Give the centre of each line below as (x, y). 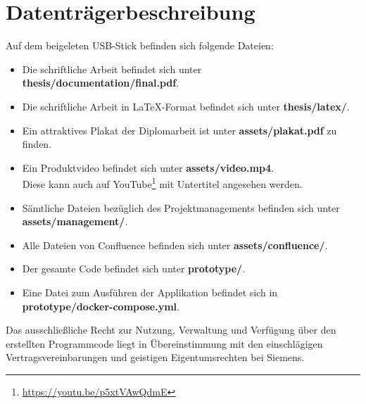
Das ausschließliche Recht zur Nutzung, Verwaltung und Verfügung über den (171, 330)
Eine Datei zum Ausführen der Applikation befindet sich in (150, 292)
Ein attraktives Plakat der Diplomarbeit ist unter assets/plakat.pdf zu (179, 130)
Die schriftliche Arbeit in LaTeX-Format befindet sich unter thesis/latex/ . (186, 106)
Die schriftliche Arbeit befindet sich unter (112, 69)
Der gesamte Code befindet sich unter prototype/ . (134, 269)
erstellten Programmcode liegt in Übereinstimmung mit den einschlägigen (164, 343)
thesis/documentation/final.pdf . (101, 83)
